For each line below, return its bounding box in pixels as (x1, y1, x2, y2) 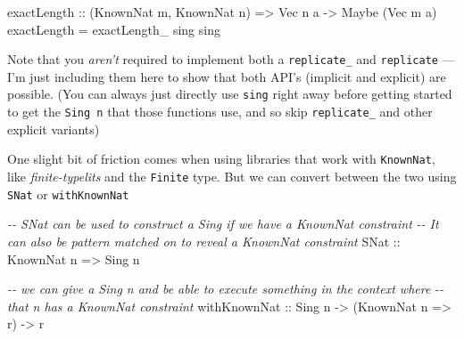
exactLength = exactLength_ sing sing (7, 20, 220, 38)
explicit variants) (7, 119, 100, 138)
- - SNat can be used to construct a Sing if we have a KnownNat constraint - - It (7, 214, 439, 233)
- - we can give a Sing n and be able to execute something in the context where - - (7, 279, 444, 298)
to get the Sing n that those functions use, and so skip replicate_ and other (7, 102, 433, 121)
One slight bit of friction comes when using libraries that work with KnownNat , (7, 149, 435, 168)
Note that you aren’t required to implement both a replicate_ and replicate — (7, 50, 455, 69)
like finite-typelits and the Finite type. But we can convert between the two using (7, 167, 457, 185)
